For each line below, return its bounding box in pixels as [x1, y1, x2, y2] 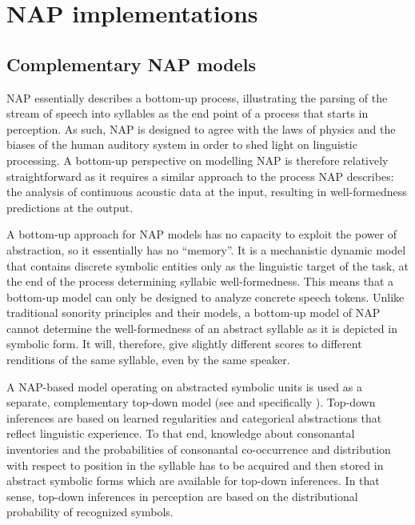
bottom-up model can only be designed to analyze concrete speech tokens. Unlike [6, 288, 405, 305]
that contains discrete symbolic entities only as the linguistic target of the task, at [6, 257, 409, 274]
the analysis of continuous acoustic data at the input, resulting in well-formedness [6, 183, 407, 200]
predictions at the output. [6, 198, 134, 215]
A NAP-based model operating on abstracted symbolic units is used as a [6, 378, 362, 395]
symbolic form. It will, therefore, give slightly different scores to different [6, 335, 362, 352]
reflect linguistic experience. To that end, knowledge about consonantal [6, 425, 355, 442]
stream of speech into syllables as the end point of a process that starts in [6, 105, 369, 122]
